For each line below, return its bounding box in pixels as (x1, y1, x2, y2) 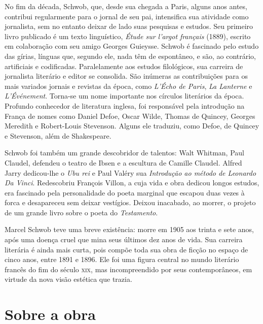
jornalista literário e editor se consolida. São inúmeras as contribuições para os (5, 71, 248, 81)
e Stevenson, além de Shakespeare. (5, 130, 111, 141)
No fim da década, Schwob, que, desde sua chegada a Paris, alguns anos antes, (5, 1, 247, 11)
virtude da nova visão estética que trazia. (5, 274, 132, 284)
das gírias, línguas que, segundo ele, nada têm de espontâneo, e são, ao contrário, (5, 50, 256, 61)
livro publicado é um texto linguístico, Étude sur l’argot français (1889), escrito (5, 30, 251, 41)
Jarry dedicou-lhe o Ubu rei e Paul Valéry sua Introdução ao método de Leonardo (5, 167, 256, 178)
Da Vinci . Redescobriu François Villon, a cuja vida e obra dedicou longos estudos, (5, 177, 259, 188)
